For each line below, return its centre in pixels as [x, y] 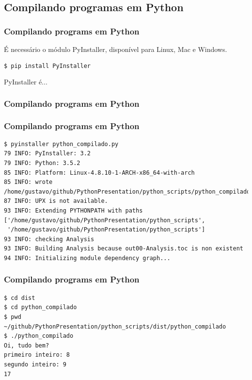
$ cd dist [20, 298]
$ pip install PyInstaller [47, 66]
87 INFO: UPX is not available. [56, 201]
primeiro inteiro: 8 [37, 355]
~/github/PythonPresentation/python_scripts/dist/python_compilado [115, 326]
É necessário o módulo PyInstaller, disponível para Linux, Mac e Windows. [116, 49]
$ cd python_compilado [40, 307]
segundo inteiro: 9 [35, 364]
